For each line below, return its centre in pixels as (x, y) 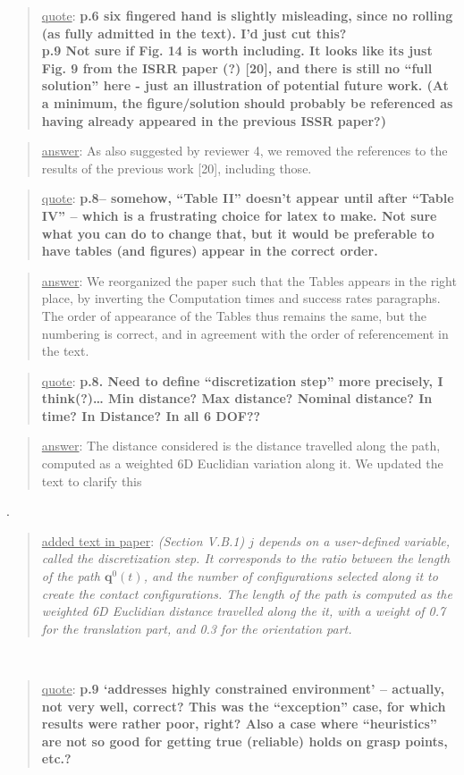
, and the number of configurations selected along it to (291, 576)
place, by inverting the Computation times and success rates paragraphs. (241, 298)
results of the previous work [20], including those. (177, 168)
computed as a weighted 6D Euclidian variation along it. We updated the (242, 463)
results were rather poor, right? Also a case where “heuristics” (239, 724)
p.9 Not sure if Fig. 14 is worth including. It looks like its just (237, 51)
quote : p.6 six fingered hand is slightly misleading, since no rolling (247, 15)
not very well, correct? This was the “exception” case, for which (244, 706)
